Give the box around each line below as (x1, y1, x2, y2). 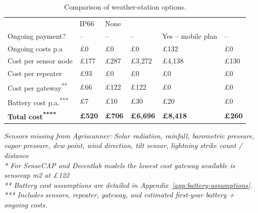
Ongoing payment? (8, 30, 66, 41)
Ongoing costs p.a (8, 43, 63, 53)
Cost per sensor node (8, 55, 73, 66)
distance (4, 150, 29, 160)
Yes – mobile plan (162, 30, 218, 41)
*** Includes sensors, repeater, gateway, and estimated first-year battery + (4, 189, 235, 200)
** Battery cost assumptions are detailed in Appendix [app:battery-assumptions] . (4, 179, 252, 190)
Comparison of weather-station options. (64, 2, 186, 12)
